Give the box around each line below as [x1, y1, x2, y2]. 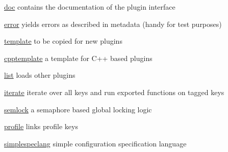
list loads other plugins [4, 70, 75, 80]
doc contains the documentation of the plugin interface [4, 2, 175, 12]
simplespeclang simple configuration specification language [4, 138, 187, 148]
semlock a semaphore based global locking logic [4, 104, 152, 114]
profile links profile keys [4, 121, 78, 132]
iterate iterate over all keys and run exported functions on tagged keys [4, 86, 224, 97]
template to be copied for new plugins [4, 36, 122, 46]
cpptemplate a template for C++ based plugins [4, 52, 153, 63]
